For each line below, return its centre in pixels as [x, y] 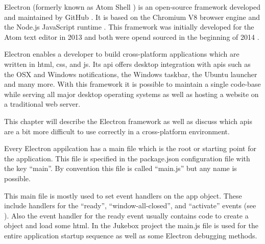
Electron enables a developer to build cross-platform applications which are [122, 54]
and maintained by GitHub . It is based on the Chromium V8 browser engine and [132, 17]
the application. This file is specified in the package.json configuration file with [127, 158]
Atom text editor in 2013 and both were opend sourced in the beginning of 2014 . [132, 36]
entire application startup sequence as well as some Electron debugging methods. [131, 235]
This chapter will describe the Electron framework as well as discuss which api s [128, 121]
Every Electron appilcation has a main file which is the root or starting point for [130, 148]
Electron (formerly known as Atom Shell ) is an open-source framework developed [132, 7]
